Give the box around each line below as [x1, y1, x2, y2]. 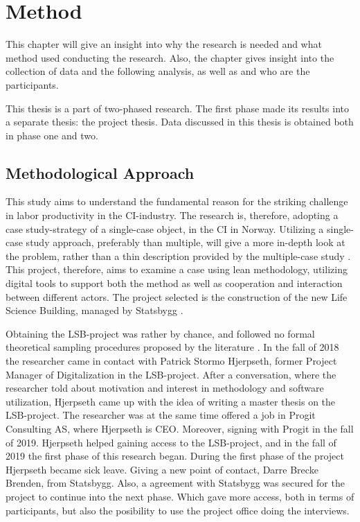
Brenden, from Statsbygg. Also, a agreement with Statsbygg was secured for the [6, 476, 345, 490]
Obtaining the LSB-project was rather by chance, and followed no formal [6, 326, 315, 340]
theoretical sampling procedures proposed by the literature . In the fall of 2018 [6, 340, 339, 354]
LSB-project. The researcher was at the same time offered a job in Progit [6, 408, 316, 422]
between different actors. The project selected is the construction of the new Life [6, 289, 348, 304]
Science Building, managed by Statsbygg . [6, 303, 183, 317]
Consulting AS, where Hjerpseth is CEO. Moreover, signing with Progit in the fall [6, 421, 354, 435]
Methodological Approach [6, 162, 195, 183]
